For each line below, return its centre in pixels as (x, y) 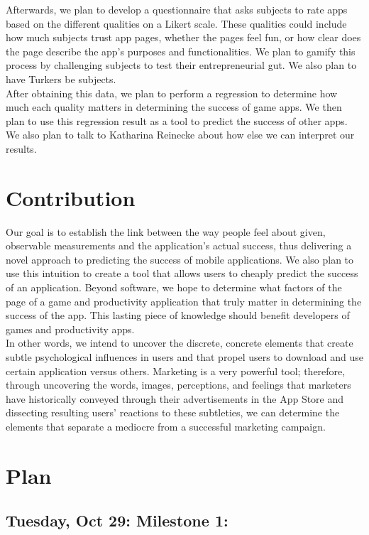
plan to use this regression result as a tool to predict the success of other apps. (177, 120)
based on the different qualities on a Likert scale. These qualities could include (176, 23)
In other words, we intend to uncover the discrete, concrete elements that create (180, 343)
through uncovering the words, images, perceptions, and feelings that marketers (178, 385)
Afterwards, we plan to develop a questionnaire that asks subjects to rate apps (177, 9)
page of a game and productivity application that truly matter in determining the (184, 301)
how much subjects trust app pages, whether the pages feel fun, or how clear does (183, 37)
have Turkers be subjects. (61, 79)
